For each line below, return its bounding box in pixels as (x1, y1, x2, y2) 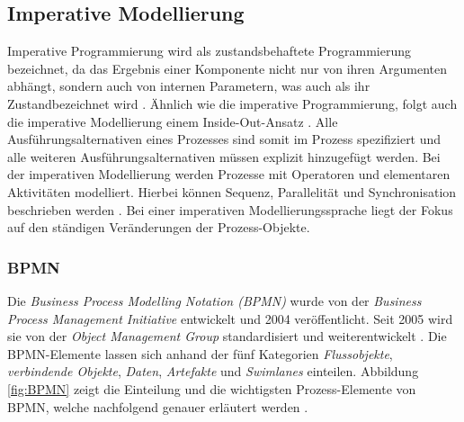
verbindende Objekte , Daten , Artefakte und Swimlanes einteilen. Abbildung (7, 362, 419, 381)
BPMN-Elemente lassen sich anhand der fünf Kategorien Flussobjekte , (7, 344, 393, 363)
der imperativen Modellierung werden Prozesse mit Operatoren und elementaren (7, 165, 451, 184)
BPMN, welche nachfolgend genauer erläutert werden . (7, 397, 308, 416)
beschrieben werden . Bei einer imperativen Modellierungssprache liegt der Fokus (7, 200, 453, 219)
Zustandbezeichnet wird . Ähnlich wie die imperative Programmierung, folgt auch (7, 94, 458, 112)
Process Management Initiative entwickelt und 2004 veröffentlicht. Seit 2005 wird (7, 309, 453, 328)
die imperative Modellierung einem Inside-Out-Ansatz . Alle (7, 112, 338, 130)
